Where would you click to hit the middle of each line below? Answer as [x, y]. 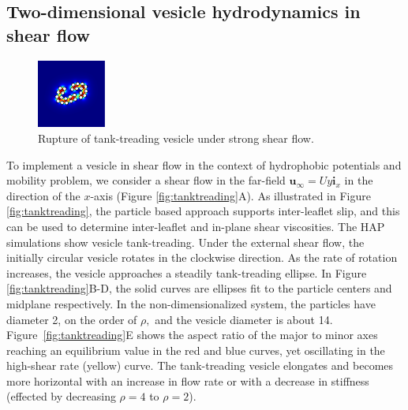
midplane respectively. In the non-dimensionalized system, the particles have [191, 303]
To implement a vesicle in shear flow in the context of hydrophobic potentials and [204, 164]
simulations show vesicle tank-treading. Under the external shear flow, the [185, 242]
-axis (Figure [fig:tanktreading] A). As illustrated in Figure [230, 195]
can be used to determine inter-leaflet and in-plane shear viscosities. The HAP [196, 226]
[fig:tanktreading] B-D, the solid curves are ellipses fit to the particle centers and [199, 288]
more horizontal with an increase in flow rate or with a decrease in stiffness [188, 380]
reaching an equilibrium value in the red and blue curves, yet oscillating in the [196, 350]
